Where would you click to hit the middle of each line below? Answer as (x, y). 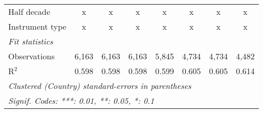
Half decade (29, 12)
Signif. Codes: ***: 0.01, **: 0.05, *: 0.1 (81, 100)
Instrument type (37, 26)
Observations (32, 56)
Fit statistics (31, 41)
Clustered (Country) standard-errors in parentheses (100, 86)
